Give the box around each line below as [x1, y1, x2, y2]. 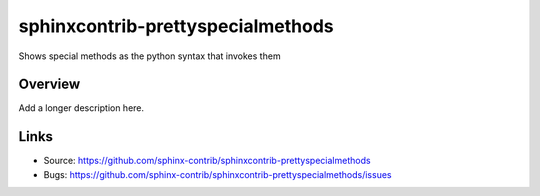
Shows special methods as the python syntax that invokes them [18, 50, 281, 62]
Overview [18, 76, 81, 93]
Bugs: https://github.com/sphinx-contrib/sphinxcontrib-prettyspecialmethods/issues [43, 168, 392, 180]
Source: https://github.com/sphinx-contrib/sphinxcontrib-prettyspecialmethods [43, 155, 371, 167]
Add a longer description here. [18, 102, 145, 114]
